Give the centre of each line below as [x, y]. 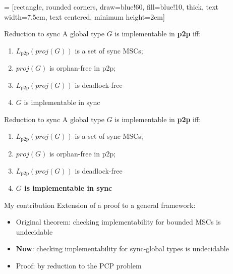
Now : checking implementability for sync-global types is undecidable [122, 249]
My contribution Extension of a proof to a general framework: [100, 205]
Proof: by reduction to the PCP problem [79, 265]
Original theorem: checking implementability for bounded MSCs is [118, 222]
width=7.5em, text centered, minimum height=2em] [84, 16]
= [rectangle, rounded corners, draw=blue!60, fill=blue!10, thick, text [111, 7]
